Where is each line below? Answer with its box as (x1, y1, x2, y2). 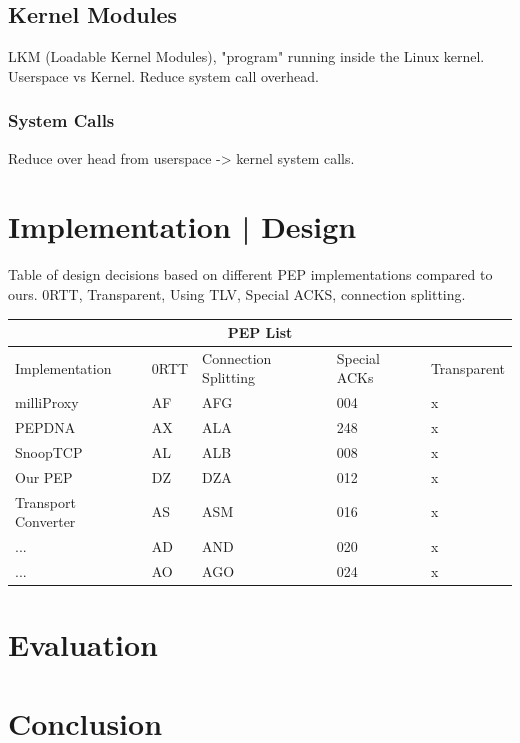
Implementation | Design (8, 206, 357, 247)
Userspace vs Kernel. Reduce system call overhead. (8, 65, 319, 86)
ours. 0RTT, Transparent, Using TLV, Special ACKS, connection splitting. (8, 283, 466, 304)
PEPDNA (15, 417, 76, 438)
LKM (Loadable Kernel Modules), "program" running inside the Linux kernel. (8, 46, 485, 67)
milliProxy (15, 392, 79, 413)
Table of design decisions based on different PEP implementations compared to (8, 264, 493, 285)
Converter (15, 511, 76, 532)
